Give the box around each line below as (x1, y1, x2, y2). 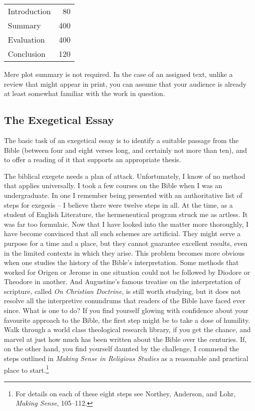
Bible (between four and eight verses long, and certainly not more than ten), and (4, 145, 247, 155)
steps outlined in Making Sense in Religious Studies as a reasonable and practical (4, 353, 249, 363)
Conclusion (8, 48, 46, 59)
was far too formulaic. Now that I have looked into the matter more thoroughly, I (4, 218, 249, 229)
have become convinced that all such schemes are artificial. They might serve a (4, 228, 241, 239)
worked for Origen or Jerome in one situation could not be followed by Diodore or (4, 266, 250, 277)
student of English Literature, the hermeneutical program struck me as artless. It (4, 209, 248, 219)
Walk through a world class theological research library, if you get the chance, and (4, 324, 251, 335)
